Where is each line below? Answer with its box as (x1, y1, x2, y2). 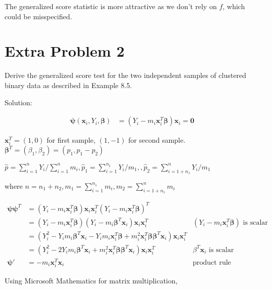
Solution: (5, 97, 32, 107)
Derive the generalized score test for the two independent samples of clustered (5, 70, 247, 80)
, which (222, 1, 245, 11)
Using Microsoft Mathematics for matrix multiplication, (5, 275, 178, 286)
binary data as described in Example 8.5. (5, 79, 132, 90)
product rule (192, 259, 231, 266)
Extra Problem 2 (5, 40, 125, 61)
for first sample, (47, 135, 96, 145)
